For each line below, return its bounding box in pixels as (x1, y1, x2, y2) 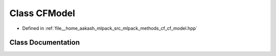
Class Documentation (9, 38, 80, 47)
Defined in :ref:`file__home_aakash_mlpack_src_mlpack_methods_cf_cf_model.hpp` (22, 25, 198, 31)
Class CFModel (9, 8, 75, 19)
